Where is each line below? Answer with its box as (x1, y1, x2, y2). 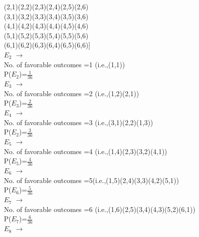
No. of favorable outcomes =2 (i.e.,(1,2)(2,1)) (4, 88, 139, 98)
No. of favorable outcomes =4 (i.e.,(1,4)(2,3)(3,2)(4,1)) (4, 146, 167, 156)
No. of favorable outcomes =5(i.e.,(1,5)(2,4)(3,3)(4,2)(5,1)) (4, 175, 179, 185)
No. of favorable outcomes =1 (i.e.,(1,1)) (4, 59, 125, 69)
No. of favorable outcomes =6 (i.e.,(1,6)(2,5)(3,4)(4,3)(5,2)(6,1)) (4, 204, 196, 214)
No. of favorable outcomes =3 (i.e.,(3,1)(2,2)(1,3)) (4, 117, 154, 127)
